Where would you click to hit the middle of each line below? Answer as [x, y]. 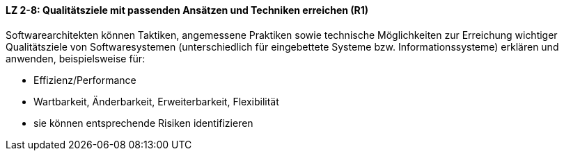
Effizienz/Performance [85, 80]
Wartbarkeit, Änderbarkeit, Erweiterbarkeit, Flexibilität [156, 101]
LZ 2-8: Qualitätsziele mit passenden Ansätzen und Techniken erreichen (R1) [187, 10]
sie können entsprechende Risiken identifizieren [143, 123]
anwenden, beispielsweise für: [76, 58]
